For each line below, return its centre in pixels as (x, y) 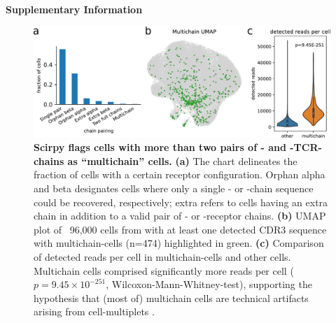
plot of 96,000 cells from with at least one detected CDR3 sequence (180, 229)
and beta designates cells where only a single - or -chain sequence (174, 188)
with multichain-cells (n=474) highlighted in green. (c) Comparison (179, 243)
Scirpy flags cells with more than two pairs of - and (160, 147)
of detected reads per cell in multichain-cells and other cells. (162, 256)
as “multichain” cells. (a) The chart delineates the (182, 160)
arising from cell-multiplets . (94, 311)
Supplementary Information (74, 9)
